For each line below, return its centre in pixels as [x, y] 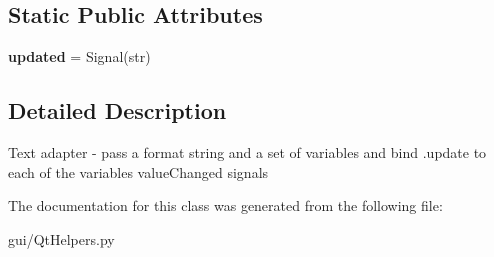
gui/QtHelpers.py [61, 238]
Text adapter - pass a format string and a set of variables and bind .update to [247, 152]
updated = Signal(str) [79, 56]
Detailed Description [117, 110]
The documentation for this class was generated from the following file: [225, 205]
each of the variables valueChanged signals [138, 171]
